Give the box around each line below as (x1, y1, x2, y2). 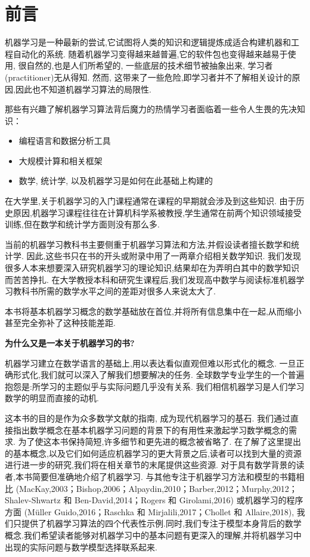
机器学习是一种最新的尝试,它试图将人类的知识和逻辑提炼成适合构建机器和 (5, 36, 291, 48)
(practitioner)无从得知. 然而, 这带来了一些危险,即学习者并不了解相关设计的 (5, 70, 292, 83)
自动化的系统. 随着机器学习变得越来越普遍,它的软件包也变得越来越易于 (13, 47, 288, 60)
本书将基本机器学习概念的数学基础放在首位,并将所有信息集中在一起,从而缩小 (5, 304, 302, 317)
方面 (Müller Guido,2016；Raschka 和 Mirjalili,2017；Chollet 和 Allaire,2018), (5, 505, 294, 518)
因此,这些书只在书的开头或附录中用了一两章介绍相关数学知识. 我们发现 (26, 250, 301, 262)
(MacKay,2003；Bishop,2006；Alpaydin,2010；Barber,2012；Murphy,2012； (15, 482, 297, 494)
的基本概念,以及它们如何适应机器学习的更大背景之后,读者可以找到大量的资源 (5, 447, 302, 459)
